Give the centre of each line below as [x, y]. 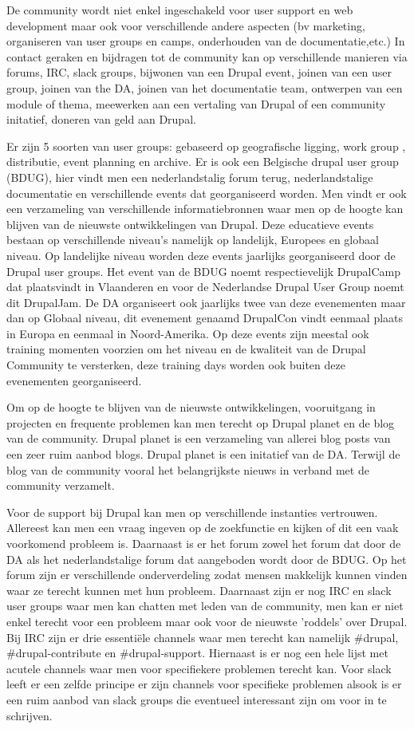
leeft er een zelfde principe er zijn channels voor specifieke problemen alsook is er [204, 684]
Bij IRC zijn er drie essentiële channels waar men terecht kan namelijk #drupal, [203, 637]
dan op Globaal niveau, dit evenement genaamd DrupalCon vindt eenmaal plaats [205, 318]
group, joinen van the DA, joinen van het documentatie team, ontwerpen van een [205, 87]
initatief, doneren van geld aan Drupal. [101, 119]
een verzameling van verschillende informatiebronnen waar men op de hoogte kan [205, 209]
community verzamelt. [61, 485]
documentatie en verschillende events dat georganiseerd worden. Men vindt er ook [207, 193]
